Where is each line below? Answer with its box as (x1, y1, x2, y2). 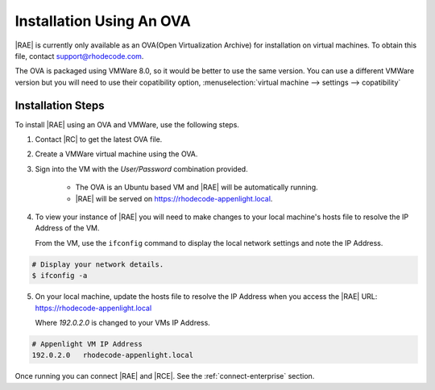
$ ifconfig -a (31, 271, 88, 280)
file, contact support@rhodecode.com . (14, 51, 144, 60)
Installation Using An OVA (14, 12, 191, 30)
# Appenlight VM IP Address (31, 339, 143, 348)
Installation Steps (14, 98, 105, 112)
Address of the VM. (35, 223, 100, 233)
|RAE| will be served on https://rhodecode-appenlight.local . (75, 193, 273, 203)
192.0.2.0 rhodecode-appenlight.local (31, 351, 193, 360)
